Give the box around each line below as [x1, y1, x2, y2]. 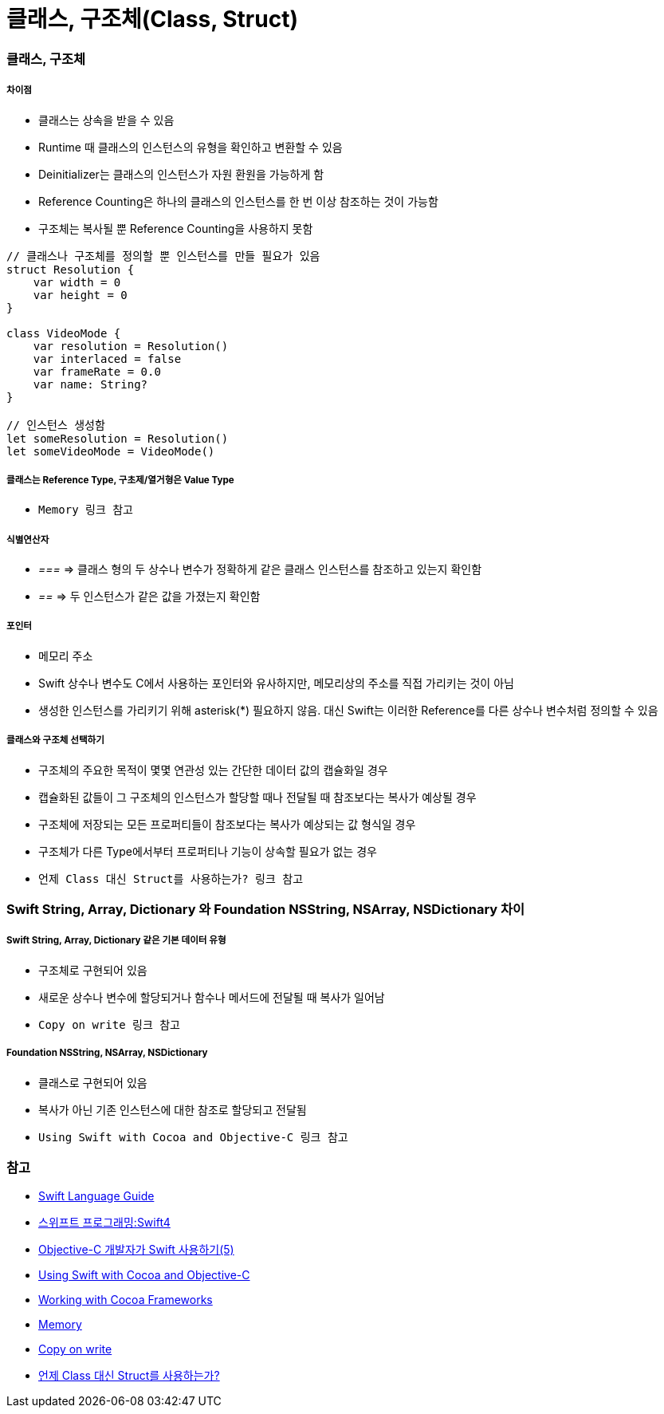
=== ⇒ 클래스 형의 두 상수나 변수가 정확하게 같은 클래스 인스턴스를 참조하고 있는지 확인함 [38, 562, 482, 577]
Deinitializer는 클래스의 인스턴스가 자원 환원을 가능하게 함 [38, 167, 324, 181]
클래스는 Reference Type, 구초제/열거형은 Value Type [6, 474, 234, 486]
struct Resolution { [6, 262, 135, 276]
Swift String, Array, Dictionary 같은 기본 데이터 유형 [6, 935, 226, 947]
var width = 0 [33, 275, 121, 289]
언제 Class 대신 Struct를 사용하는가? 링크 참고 [38, 872, 304, 885]
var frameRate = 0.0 [33, 364, 161, 378]
